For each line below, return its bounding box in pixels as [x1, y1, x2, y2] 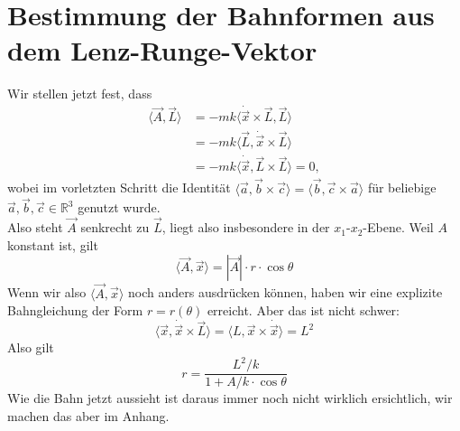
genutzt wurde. [78, 198, 161, 217]
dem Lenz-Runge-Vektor [7, 32, 317, 69]
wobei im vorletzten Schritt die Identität [7, 178, 231, 197]
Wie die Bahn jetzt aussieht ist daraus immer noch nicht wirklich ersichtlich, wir [7, 389, 453, 408]
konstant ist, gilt [7, 235, 98, 254]
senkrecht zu [80, 218, 150, 237]
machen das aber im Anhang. [7, 406, 170, 425]
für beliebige [367, 178, 437, 197]
